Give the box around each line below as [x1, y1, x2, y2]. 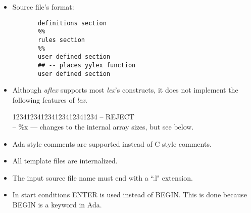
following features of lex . [12, 94, 87, 105]
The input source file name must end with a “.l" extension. [12, 172, 193, 183]
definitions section [37, 19, 107, 27]
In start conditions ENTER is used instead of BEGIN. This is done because [12, 189, 247, 200]
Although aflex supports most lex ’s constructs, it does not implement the [12, 84, 238, 95]
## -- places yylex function [37, 61, 136, 69]
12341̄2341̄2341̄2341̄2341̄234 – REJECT [12, 111, 134, 122]
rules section [37, 36, 85, 44]
